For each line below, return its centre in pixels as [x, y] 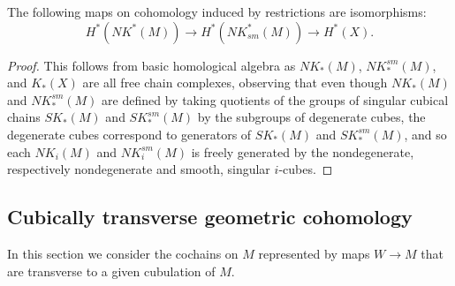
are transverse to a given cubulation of [111, 271]
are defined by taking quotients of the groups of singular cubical [275, 99]
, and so [425, 134]
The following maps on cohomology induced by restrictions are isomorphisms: [217, 11]
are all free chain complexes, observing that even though [235, 83]
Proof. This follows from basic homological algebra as [152, 65]
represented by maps [314, 253]
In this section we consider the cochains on [123, 253]
